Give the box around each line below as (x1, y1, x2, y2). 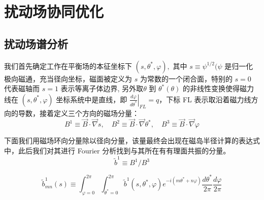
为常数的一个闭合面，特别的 (140, 73, 233, 84)
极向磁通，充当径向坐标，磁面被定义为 (4, 73, 132, 84)
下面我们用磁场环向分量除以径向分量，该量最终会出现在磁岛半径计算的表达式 (4, 135, 260, 146)
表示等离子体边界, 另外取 (60, 83, 144, 94)
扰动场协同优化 (4, 1, 104, 22)
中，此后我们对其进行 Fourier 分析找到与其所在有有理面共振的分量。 (4, 145, 230, 155)
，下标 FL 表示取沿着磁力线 (159, 94, 251, 104)
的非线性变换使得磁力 (183, 83, 254, 94)
